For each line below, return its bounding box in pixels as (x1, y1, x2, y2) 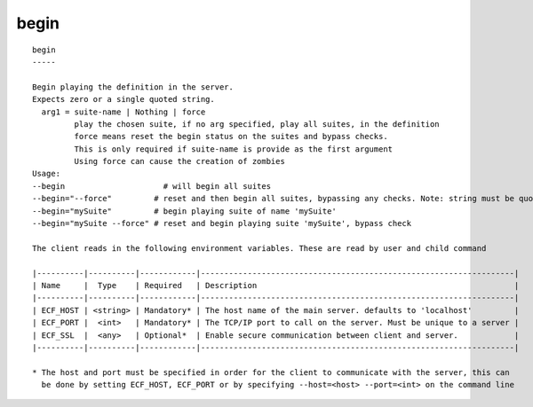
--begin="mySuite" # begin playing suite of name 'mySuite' (32, 206, 337, 216)
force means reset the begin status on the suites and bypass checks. (74, 131, 388, 142)
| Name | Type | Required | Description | (32, 280, 520, 290)
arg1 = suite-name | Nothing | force (41, 106, 206, 117)
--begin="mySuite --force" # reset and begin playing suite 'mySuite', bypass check (32, 218, 412, 229)
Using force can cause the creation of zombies (74, 156, 286, 167)
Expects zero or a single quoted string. (32, 94, 215, 105)
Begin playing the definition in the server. (32, 82, 235, 92)
